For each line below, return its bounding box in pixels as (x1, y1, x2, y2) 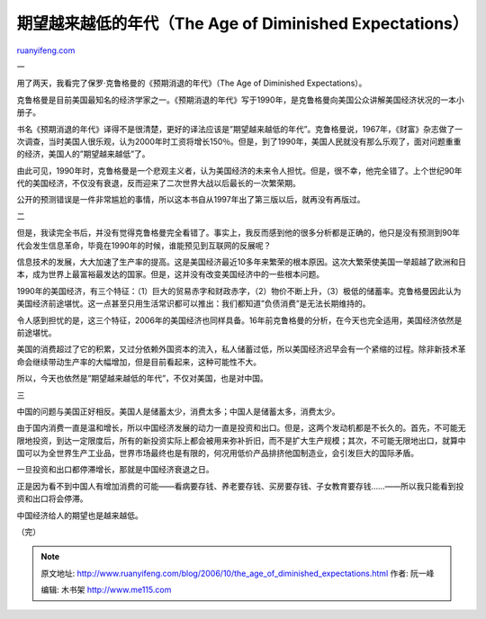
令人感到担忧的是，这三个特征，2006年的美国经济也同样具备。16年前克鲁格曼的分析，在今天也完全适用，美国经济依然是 (16, 315, 463, 326)
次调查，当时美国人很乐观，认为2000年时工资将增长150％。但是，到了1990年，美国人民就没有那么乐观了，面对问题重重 (16, 136, 462, 147)
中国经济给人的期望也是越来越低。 (16, 509, 143, 521)
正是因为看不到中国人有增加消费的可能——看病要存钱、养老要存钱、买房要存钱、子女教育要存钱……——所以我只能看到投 (16, 480, 464, 491)
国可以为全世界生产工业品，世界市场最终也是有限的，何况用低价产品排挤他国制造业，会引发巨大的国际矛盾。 (16, 448, 418, 459)
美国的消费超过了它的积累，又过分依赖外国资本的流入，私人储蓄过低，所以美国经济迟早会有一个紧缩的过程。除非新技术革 (16, 344, 466, 354)
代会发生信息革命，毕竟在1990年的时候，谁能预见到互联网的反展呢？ (16, 239, 272, 251)
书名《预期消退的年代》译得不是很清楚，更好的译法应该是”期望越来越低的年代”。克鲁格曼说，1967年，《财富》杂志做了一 (16, 123, 463, 134)
